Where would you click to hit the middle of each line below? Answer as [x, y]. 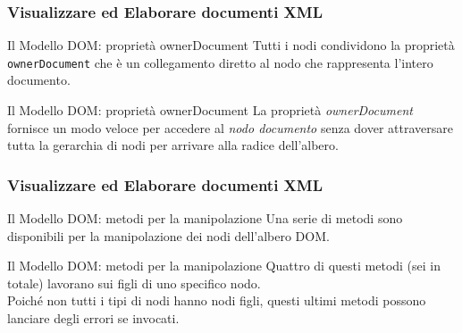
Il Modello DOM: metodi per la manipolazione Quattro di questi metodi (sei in [224, 266]
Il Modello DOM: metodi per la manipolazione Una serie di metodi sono [205, 218]
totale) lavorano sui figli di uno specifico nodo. [134, 283]
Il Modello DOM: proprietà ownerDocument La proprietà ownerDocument [210, 110]
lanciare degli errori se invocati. [93, 318]
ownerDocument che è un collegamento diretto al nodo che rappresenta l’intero [220, 62]
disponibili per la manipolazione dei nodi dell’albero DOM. [168, 235]
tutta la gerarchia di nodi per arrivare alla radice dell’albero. [173, 145]
